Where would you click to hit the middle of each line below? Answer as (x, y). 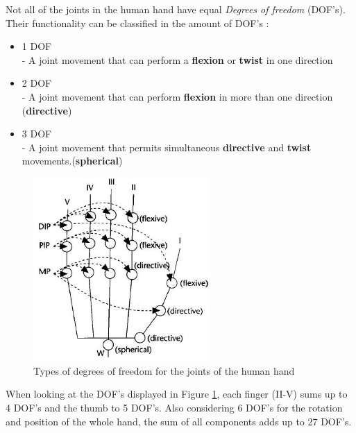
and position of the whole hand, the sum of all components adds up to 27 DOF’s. (179, 421)
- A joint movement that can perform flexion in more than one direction (177, 96)
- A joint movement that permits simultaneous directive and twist (167, 147)
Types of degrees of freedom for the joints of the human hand (164, 370)
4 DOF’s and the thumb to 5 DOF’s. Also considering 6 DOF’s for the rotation (174, 408)
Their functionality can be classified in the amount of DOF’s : (137, 23)
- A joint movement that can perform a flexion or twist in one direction (177, 59)
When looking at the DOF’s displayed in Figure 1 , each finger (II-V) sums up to (177, 394)
